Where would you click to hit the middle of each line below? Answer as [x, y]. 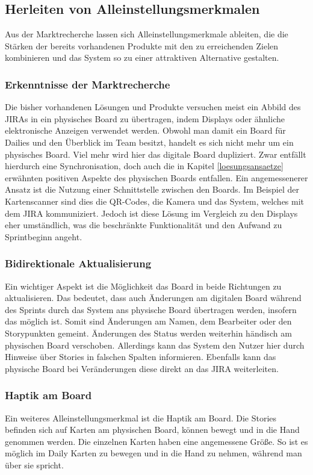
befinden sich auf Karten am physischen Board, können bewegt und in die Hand [152, 430]
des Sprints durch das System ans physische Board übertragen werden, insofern [151, 309]
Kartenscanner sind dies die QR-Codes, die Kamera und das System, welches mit [155, 201]
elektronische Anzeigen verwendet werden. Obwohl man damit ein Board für [145, 130]
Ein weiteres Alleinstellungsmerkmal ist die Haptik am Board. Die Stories [141, 418]
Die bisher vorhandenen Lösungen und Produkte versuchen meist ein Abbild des [153, 107]
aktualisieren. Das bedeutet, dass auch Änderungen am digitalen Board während [153, 298]
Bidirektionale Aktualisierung [78, 263]
